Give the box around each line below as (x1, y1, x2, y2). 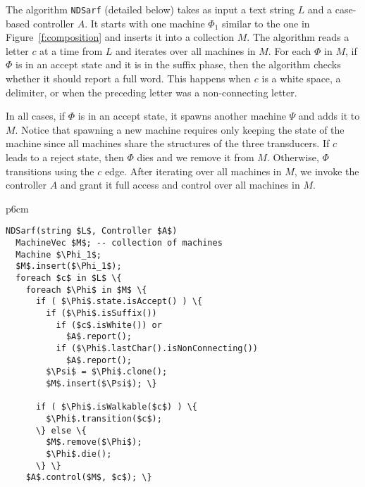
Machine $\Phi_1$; (16, 249, 102, 260)
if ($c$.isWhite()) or (56, 320, 162, 330)
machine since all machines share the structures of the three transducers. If (6, 136, 330, 151)
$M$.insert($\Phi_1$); (16, 261, 122, 272)
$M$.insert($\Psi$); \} (46, 378, 157, 388)
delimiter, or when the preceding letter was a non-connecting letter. (6, 84, 297, 99)
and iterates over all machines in (116, 43, 256, 58)
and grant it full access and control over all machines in (60, 177, 300, 192)
